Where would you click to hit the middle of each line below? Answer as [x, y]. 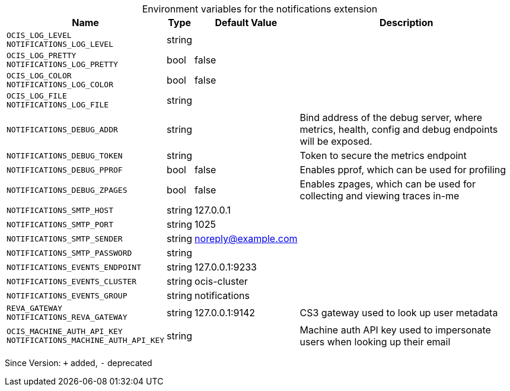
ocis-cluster [221, 281]
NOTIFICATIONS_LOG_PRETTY [62, 64]
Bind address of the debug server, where [391, 117]
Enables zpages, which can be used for [388, 184]
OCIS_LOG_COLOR [39, 76]
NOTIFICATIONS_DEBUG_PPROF [65, 170]
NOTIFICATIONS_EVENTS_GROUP [67, 295]
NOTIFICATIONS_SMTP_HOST [60, 210]
